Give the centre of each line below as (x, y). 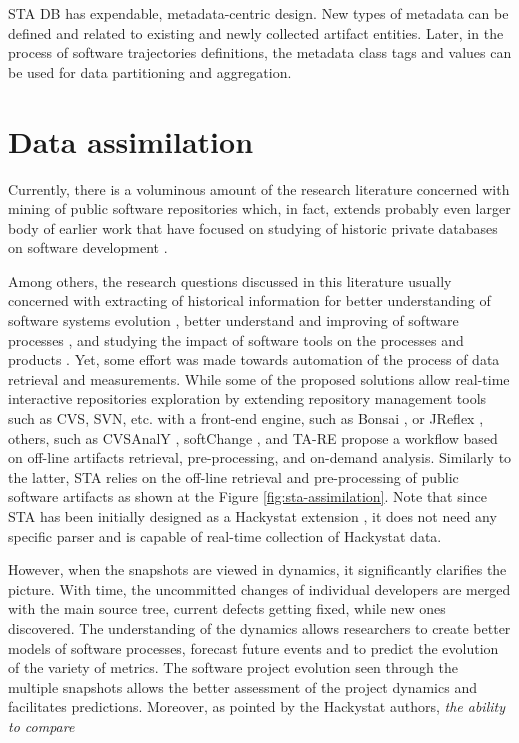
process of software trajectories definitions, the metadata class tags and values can (260, 52)
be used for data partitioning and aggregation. (150, 71)
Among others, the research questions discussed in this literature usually (230, 280)
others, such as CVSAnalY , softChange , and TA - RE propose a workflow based (253, 437)
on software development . (88, 247)
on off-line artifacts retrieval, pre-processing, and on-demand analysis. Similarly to (260, 457)
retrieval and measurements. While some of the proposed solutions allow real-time (259, 378)
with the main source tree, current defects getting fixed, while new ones (227, 608)
